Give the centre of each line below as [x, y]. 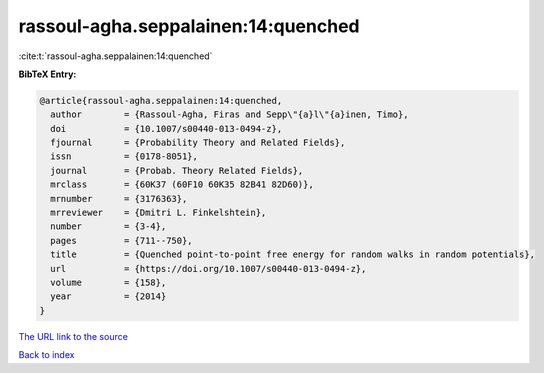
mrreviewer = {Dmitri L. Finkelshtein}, [158, 213]
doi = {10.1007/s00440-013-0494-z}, [166, 128]
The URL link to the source [73, 336]
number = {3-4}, [108, 226]
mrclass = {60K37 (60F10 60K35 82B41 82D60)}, [182, 184]
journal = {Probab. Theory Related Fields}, [177, 170]
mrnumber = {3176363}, [119, 198]
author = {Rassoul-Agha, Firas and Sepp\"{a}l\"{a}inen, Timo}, [229, 114]
